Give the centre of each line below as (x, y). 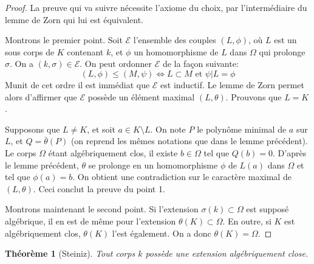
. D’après (290, 152)
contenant (85, 51)
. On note (168, 129)
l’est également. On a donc (162, 233)
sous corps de (30, 51)
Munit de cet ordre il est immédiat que (77, 84)
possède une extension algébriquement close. (227, 253)
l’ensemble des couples (175, 40)
